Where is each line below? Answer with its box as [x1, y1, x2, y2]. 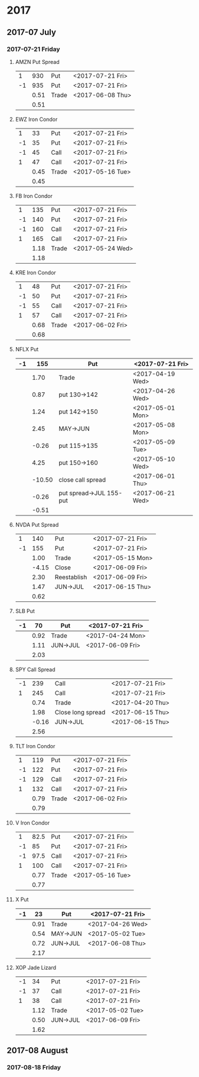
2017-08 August [6, 1046, 68, 1056]
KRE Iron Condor [15, 269, 57, 276]
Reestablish [54, 573, 87, 581]
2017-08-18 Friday [6, 1063, 61, 1072]
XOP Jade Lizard [15, 964, 57, 971]
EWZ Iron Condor [15, 116, 58, 123]
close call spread [58, 475, 106, 483]
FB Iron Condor [15, 192, 53, 199]
